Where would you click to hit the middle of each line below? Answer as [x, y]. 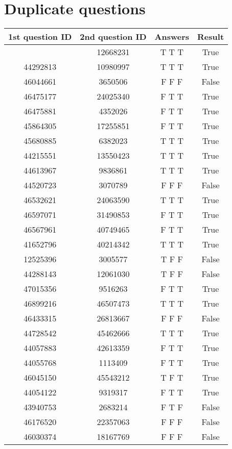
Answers [172, 37]
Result [211, 37]
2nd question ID [113, 37]
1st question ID [40, 37]
